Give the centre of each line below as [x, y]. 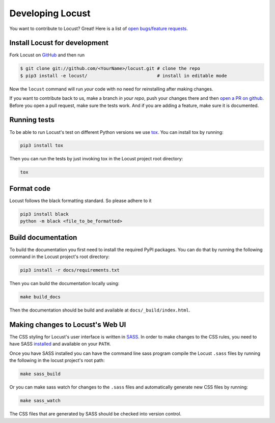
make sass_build [40, 374]
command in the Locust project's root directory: [60, 257]
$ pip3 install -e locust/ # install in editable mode [123, 76]
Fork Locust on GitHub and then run [47, 55]
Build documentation [43, 237]
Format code [30, 188]
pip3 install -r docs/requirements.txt [70, 270]
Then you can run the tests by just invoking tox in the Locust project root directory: [96, 159]
